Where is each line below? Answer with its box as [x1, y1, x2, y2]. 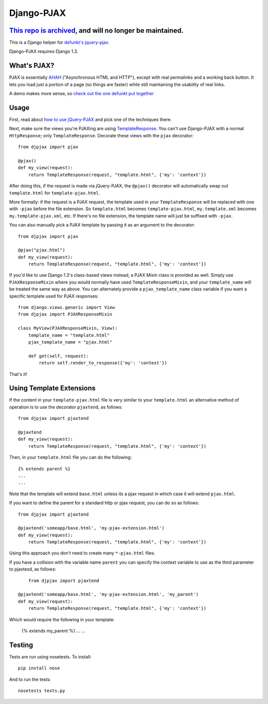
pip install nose [18, 665, 60, 671]
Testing [9, 641, 33, 649]
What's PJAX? [9, 61, 55, 70]
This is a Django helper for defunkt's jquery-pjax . [9, 40, 110, 46]
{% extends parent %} [18, 466, 70, 471]
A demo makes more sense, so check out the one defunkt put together [9, 91, 154, 97]
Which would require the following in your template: [9, 616, 115, 622]
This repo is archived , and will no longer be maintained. [9, 26, 184, 35]
